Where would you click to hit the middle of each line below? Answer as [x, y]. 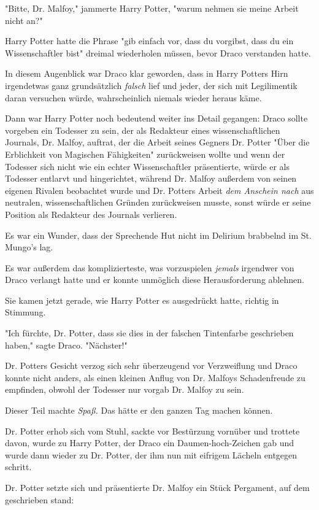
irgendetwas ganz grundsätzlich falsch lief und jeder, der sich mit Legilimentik [151, 85]
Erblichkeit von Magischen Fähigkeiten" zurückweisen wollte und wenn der [145, 154]
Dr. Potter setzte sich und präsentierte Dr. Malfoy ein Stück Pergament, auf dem [157, 487]
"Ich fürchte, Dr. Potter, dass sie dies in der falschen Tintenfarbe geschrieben [149, 333]
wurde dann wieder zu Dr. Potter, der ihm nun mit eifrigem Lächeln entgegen [151, 454]
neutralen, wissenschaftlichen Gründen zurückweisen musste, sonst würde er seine [158, 202]
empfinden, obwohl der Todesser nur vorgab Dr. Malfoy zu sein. [125, 389]
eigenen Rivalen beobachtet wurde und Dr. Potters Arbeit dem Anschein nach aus [159, 190]
